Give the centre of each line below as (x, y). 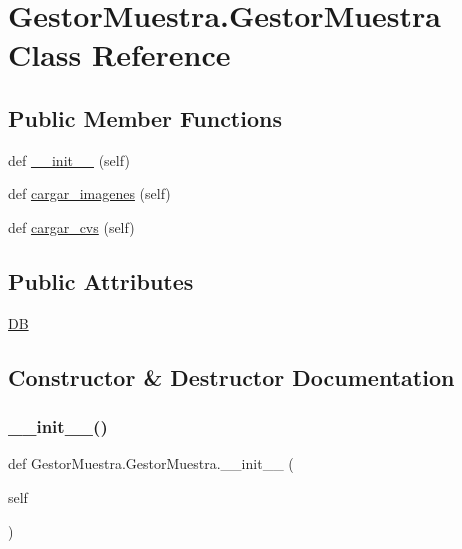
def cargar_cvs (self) (71, 226)
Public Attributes (101, 280)
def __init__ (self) (69, 159)
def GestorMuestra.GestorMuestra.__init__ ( (151, 463)
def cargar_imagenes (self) (89, 193)
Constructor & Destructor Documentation (231, 376)
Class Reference (119, 54)
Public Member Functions (145, 117)
